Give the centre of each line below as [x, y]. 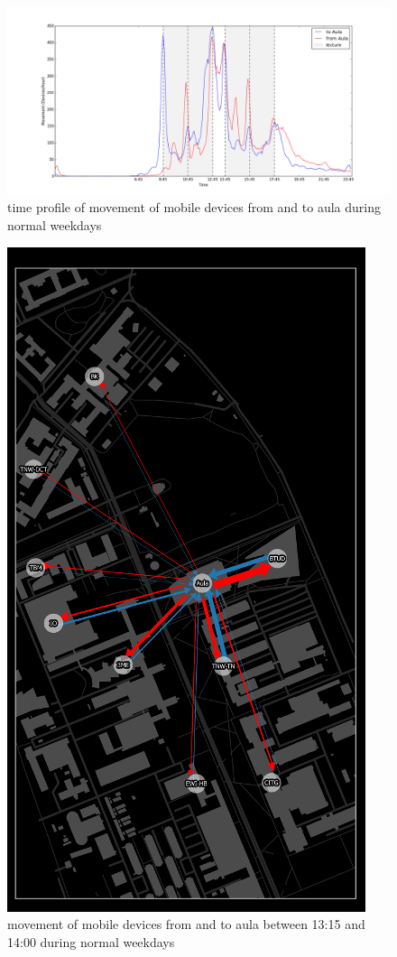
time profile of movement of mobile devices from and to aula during [194, 207]
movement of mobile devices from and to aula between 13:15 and [186, 924]
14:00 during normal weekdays [91, 941]
